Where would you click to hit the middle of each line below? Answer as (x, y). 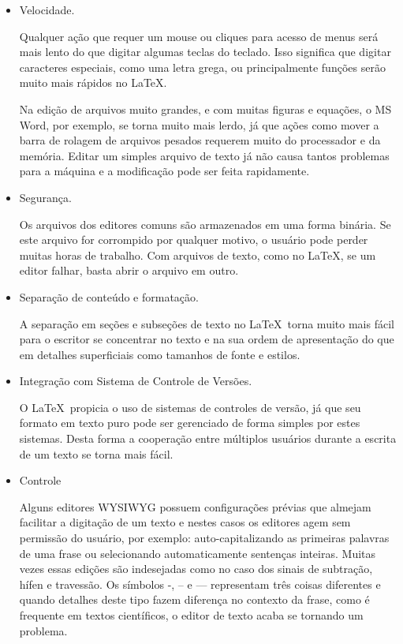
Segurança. (45, 197)
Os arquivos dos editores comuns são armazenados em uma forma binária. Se (205, 224)
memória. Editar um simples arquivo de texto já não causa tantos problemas (204, 155)
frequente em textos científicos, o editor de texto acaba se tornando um (191, 615)
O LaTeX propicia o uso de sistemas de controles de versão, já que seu (190, 407)
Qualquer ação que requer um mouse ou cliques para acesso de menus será (199, 36)
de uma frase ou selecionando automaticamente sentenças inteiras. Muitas (198, 553)
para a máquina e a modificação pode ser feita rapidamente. (164, 171)
